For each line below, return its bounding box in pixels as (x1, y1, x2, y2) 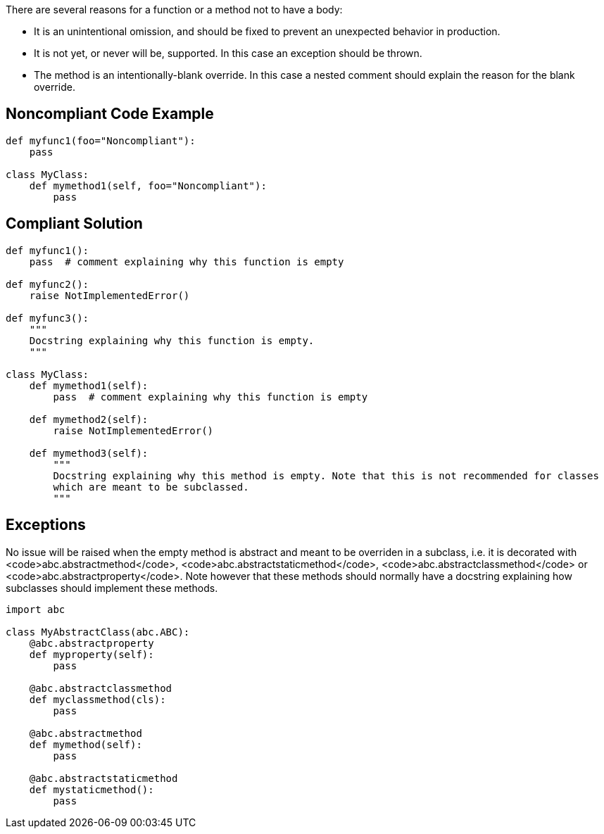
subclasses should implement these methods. (6, 581, 218, 594)
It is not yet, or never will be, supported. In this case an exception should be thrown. (34, 47, 422, 59)
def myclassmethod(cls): (29, 693, 166, 705)
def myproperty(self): (29, 648, 154, 660)
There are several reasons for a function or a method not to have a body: (6, 4, 343, 15)
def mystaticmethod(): (29, 783, 154, 795)
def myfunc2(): (6, 278, 89, 290)
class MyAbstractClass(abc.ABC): (6, 626, 190, 638)
